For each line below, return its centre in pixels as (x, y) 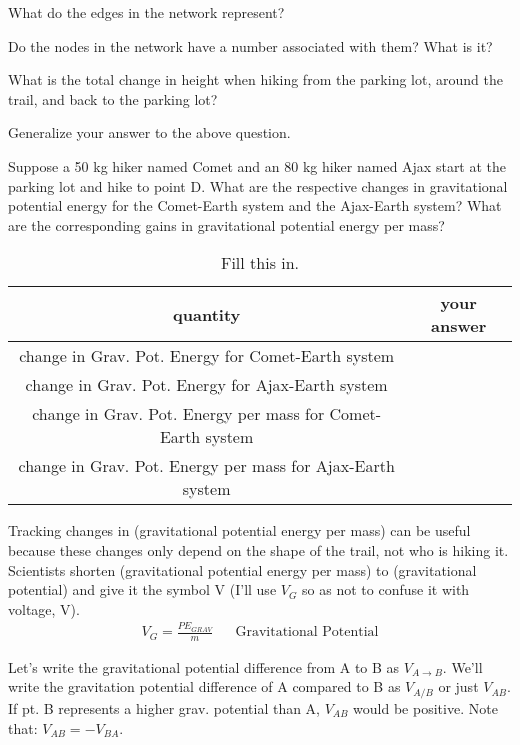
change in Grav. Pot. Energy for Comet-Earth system (207, 356)
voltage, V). (44, 608)
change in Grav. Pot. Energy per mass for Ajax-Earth (206, 466)
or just (458, 686)
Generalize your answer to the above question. (149, 132)
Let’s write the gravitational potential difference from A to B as (204, 666)
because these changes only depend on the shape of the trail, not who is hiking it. (258, 549)
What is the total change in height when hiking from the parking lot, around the (255, 79)
